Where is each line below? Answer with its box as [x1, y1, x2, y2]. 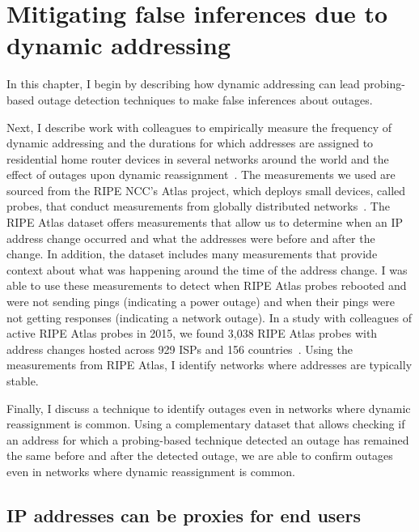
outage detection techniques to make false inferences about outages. [37, 91, 373, 108]
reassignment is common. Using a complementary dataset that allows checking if [6, 415, 405, 432]
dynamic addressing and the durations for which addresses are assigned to [6, 134, 374, 151]
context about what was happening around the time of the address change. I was [6, 261, 408, 278]
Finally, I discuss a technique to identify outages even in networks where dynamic [6, 399, 411, 416]
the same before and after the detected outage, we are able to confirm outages [6, 447, 393, 464]
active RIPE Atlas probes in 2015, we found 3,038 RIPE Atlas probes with [6, 325, 378, 342]
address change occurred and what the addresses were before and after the [6, 229, 375, 246]
